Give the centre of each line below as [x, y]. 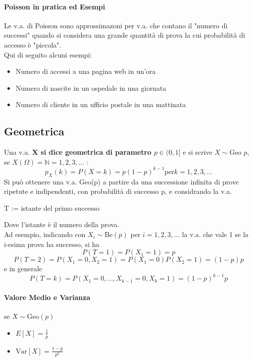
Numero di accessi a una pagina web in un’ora [86, 71]
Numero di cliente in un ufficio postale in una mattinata [101, 104]
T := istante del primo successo [52, 208]
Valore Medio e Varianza [47, 297]
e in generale [23, 269]
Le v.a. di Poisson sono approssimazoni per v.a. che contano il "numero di [116, 25]
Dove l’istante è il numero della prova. [62, 224]
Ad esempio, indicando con [45, 234]
